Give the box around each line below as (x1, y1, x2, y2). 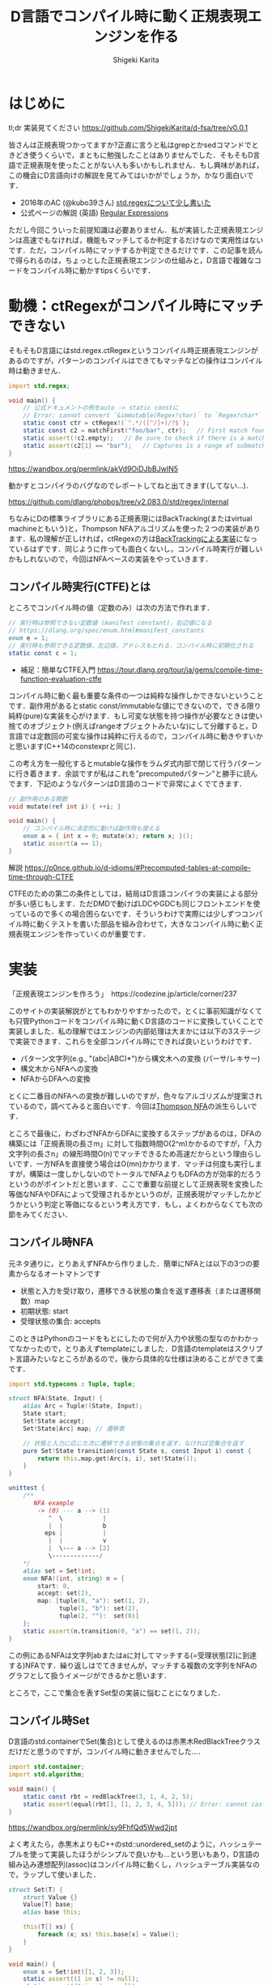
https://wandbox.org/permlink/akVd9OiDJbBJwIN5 (8, 463, 179, 474)
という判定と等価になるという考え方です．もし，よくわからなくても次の (22, 1199, 263, 1209)
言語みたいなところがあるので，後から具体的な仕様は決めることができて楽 (15, 1353, 264, 1363)
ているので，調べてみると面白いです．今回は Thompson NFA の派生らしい (8, 1101, 251, 1110)
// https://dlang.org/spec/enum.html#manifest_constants (8, 627, 205, 635)
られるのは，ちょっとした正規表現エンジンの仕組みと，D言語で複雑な (22, 255, 255, 265)
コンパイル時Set (8, 1714, 90, 1727)
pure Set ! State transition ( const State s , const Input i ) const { (23, 1446, 252, 1455)
